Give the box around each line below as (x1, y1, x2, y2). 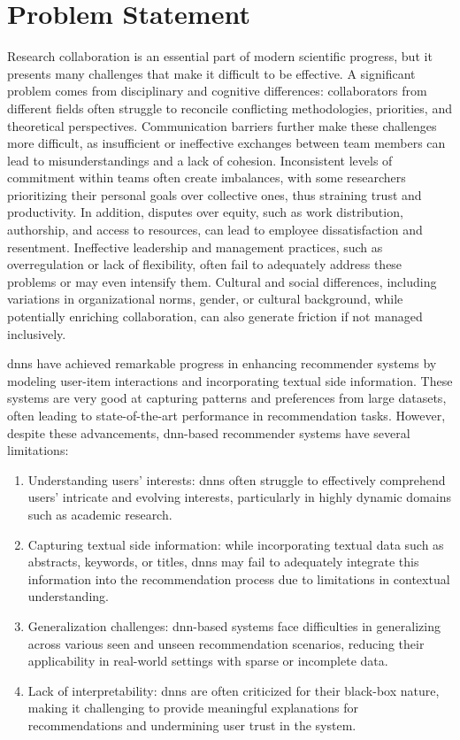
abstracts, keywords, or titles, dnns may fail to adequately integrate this (27, 552, 419, 571)
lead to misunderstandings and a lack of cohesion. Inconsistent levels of (7, 150, 393, 169)
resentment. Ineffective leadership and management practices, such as (7, 237, 383, 256)
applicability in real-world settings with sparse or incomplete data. (27, 651, 388, 670)
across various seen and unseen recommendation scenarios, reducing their (27, 634, 425, 652)
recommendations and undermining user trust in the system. (27, 715, 356, 734)
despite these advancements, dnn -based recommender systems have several (7, 423, 410, 442)
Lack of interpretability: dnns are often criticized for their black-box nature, (27, 681, 440, 699)
